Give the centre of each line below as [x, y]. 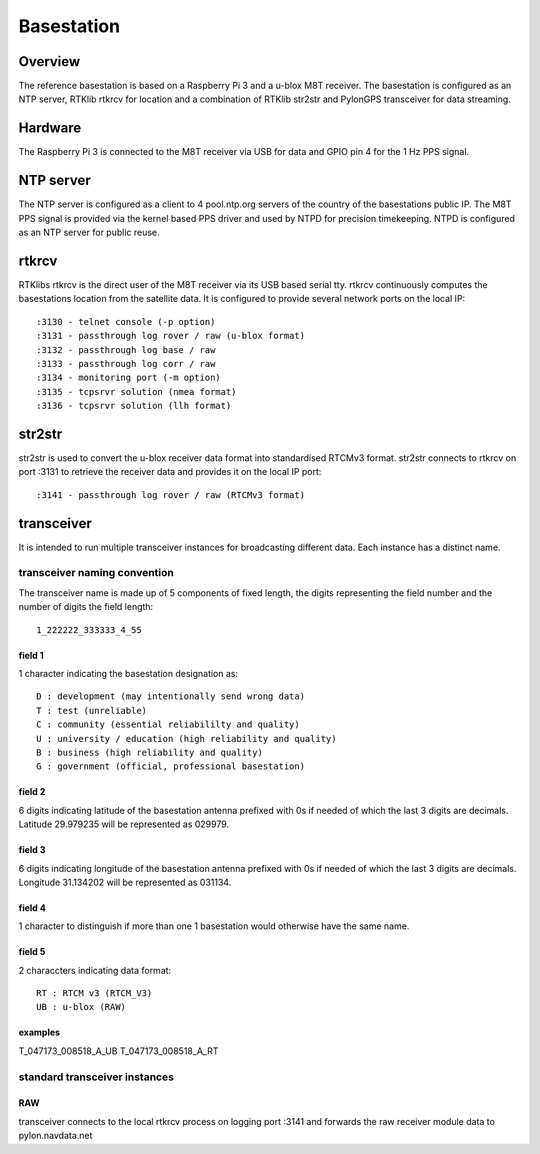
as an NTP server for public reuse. [89, 232]
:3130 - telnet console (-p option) [126, 321]
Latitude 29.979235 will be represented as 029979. [124, 824]
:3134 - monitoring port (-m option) [129, 378]
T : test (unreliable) [92, 710]
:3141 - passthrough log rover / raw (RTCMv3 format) [170, 494]
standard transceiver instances [96, 1077]
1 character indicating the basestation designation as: [128, 673]
